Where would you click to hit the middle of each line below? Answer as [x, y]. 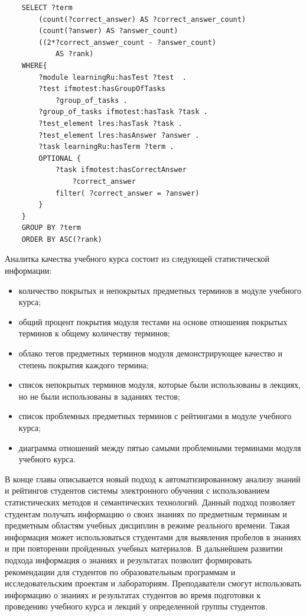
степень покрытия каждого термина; [84, 364]
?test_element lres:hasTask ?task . [110, 123]
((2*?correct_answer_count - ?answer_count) [127, 42]
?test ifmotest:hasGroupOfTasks [102, 89]
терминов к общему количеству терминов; [94, 333]
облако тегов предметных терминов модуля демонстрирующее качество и [150, 353]
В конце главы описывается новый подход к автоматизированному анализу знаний [153, 479]
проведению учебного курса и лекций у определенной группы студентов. [136, 606]
